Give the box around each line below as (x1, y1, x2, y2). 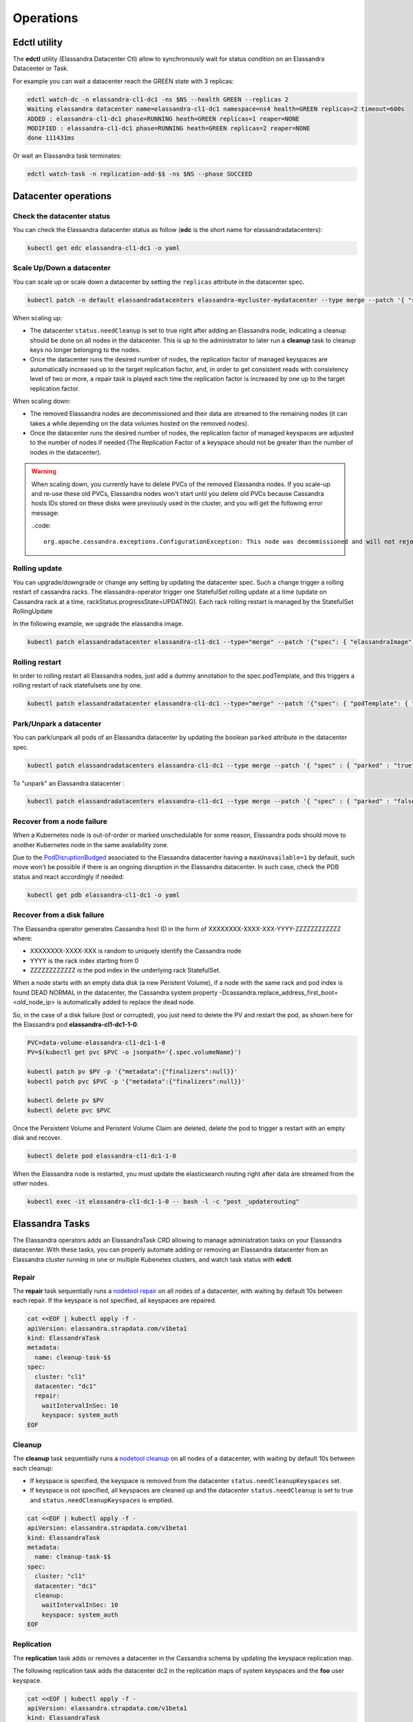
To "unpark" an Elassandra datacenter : (12, 779, 125, 787)
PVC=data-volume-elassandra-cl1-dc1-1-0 (27, 1039, 165, 1046)
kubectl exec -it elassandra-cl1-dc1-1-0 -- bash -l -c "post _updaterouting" (27, 1198, 299, 1205)
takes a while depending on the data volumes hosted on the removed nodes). (30, 419, 249, 427)
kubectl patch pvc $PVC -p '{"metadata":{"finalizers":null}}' (27, 1077, 246, 1085)
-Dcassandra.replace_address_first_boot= (219, 988, 339, 997)
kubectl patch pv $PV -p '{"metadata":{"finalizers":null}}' (27, 1068, 238, 1076)
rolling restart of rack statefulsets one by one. (12, 681, 142, 689)
